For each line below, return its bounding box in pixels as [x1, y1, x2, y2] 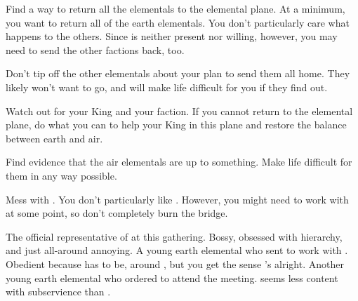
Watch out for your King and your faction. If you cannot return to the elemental [6, 103, 353, 118]
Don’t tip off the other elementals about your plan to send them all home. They [6, 66, 350, 81]
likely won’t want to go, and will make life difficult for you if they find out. [6, 79, 328, 94]
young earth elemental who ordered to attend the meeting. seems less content [6, 270, 338, 285]
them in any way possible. [6, 168, 117, 182]
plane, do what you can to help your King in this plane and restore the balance [6, 117, 347, 132]
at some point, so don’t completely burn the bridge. [6, 206, 228, 220]
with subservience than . [6, 284, 111, 299]
